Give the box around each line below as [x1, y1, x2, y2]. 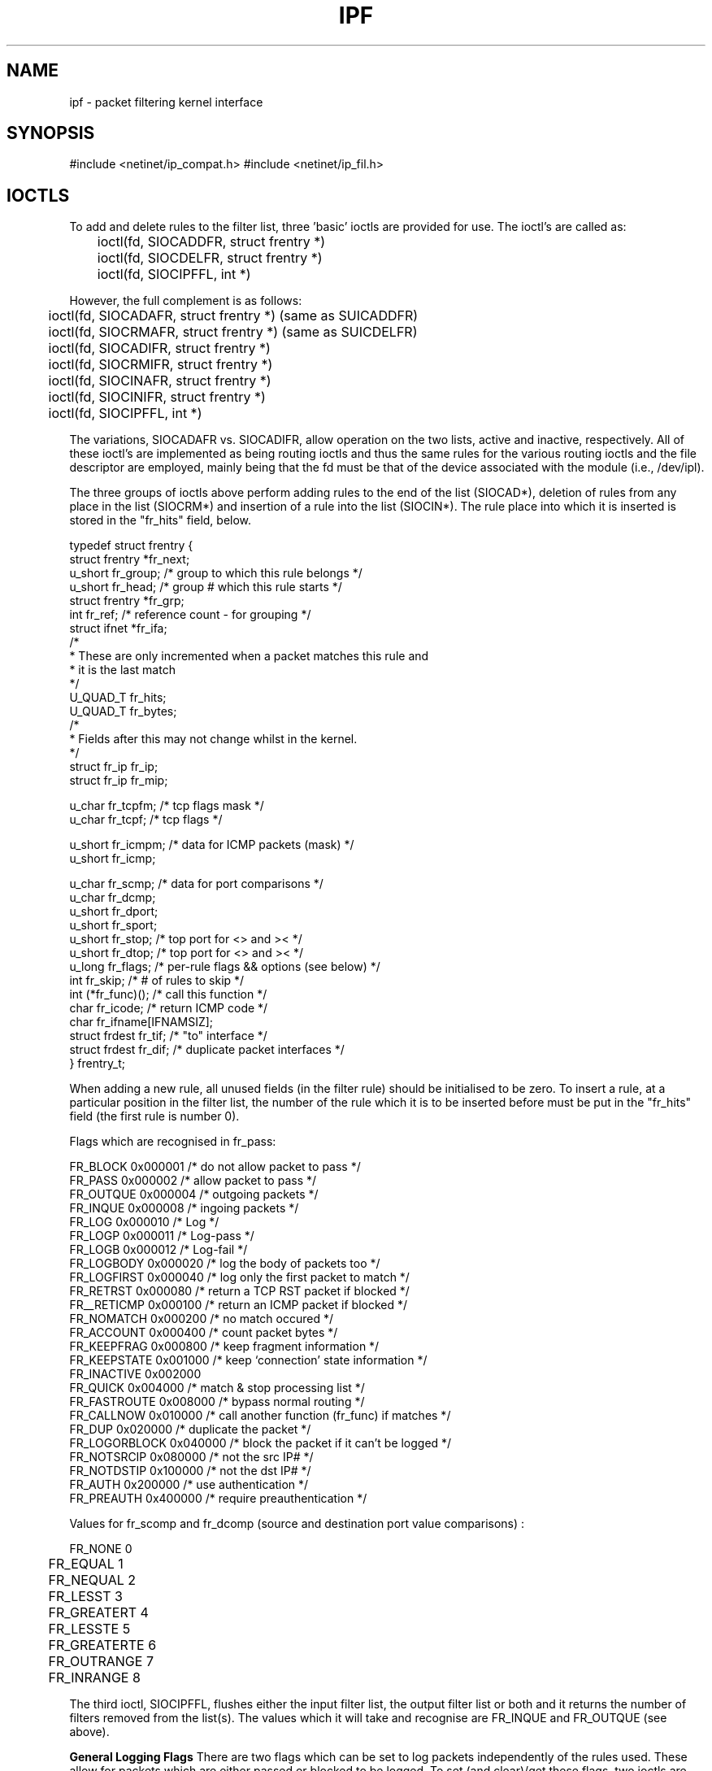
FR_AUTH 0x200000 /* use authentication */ [69, 1477, 309, 1492]
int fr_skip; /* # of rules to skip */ [69, 973, 245, 988]
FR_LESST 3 [48, 1588, 123, 1605]
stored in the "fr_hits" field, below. [69, 513, 252, 528]
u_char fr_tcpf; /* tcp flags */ [69, 812, 223, 827]
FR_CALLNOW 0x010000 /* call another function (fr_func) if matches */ [69, 1408, 451, 1423]
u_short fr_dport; [69, 904, 158, 919]
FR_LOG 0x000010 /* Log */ [69, 1215, 219, 1229]
